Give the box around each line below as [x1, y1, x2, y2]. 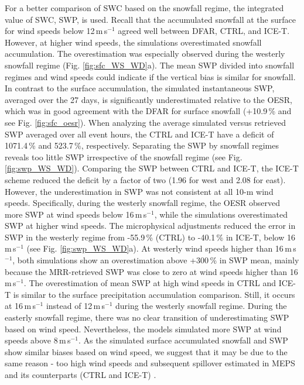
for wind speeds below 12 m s [5, 25, 108, 37]
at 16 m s [5, 300, 36, 312]
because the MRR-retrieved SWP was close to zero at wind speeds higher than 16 [5, 265, 298, 277]
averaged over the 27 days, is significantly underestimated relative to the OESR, [5, 93, 292, 105]
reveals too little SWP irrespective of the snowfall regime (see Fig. [5, 150, 242, 163]
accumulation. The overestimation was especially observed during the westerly [5, 47, 285, 60]
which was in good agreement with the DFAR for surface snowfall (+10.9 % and [5, 105, 292, 117]
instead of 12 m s [46, 300, 105, 312]
